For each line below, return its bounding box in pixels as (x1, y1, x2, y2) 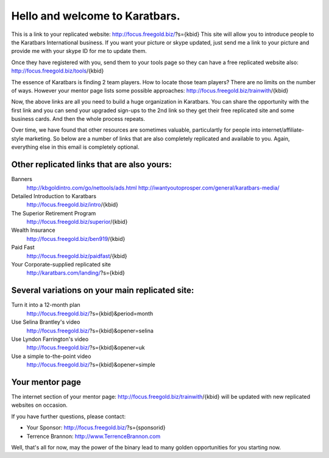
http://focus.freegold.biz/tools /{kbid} (11, 67, 104, 74)
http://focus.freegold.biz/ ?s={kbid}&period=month (26, 310, 154, 317)
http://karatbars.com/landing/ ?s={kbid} (26, 269, 125, 277)
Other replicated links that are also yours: (11, 159, 172, 170)
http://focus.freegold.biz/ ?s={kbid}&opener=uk (26, 344, 146, 351)
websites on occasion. (11, 401, 68, 409)
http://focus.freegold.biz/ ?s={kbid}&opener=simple (26, 361, 155, 368)
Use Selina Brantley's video (11, 318, 80, 326)
